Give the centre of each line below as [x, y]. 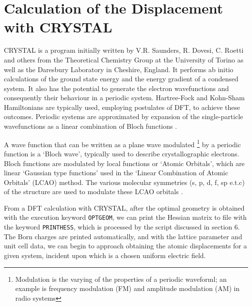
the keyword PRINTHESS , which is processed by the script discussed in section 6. [122, 227]
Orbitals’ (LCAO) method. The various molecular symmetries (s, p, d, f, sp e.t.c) [125, 182]
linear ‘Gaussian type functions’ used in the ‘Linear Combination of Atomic [116, 173]
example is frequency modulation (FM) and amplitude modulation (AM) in [127, 288]
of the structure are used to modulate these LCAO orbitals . [94, 191]
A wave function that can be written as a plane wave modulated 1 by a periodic [122, 143]
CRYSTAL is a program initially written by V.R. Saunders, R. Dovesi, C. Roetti [124, 50]
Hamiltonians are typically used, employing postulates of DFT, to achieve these [122, 107]
